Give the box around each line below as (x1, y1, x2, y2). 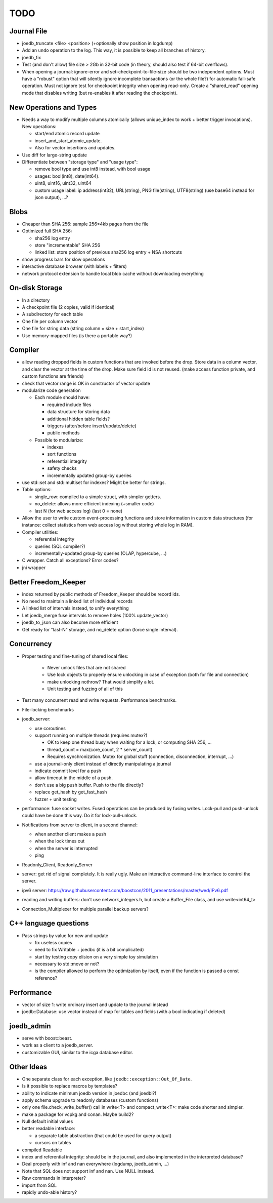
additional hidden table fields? (47, 416, 110, 422)
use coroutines (34, 725, 66, 731)
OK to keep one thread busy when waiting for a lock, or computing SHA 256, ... (47, 739, 212, 745)
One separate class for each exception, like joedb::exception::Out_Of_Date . (22, 1076, 192, 1082)
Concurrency (9, 639, 52, 648)
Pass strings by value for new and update (22, 932, 109, 939)
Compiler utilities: (22, 529, 59, 535)
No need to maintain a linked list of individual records (22, 598, 133, 605)
